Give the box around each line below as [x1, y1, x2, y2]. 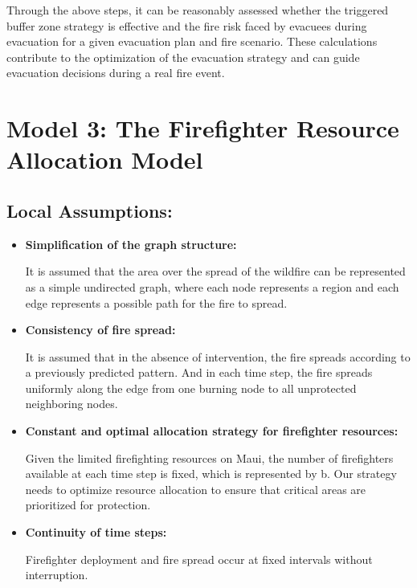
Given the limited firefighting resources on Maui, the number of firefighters [25, 449, 394, 466]
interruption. [25, 566, 88, 583]
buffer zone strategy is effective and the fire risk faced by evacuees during [6, 17, 367, 34]
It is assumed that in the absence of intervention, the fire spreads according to [25, 348, 411, 365]
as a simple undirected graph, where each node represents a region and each [25, 278, 399, 295]
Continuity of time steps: [25, 524, 167, 541]
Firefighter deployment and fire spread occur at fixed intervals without [25, 550, 373, 567]
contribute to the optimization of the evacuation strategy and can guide [6, 48, 360, 65]
